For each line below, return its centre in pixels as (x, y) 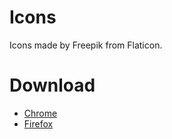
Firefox (38, 123)
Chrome (40, 113)
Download (52, 85)
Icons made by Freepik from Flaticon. (86, 45)
